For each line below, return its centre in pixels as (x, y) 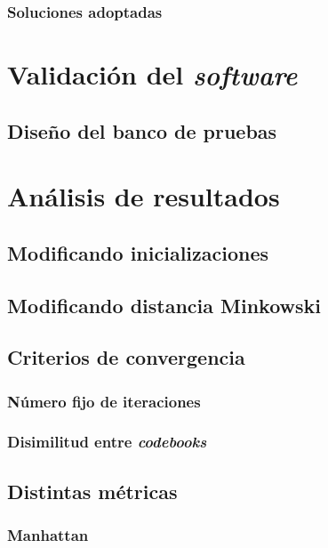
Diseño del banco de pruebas (142, 130)
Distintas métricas (92, 491)
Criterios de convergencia (126, 357)
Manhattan (48, 535)
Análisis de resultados (144, 196)
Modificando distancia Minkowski (164, 305)
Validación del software (152, 75)
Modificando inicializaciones (138, 252)
